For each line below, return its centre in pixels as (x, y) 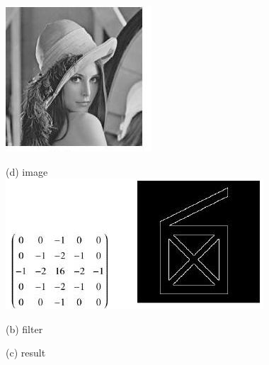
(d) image (27, 171)
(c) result (26, 353)
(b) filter (24, 328)
